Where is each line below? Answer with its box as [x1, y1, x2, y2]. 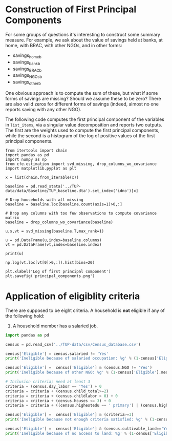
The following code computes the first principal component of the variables [5, 116, 165, 122]
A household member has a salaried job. [12, 323, 98, 329]
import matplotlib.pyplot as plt [5, 165, 77, 171]
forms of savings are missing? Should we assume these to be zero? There [5, 95, 161, 101]
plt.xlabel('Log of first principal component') [5, 269, 111, 274]
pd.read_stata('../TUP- [30, 183, 81, 189]
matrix [5, 215, 19, 220]
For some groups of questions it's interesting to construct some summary [5, 31, 160, 37]
